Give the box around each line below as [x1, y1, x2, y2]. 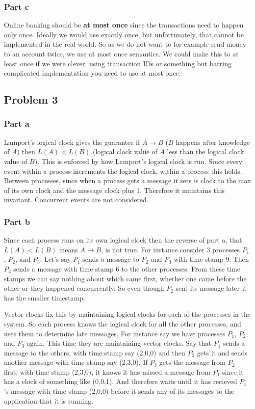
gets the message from [159, 357, 226, 367]
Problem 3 [4, 92, 58, 107]
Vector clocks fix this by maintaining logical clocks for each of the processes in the [4, 309, 251, 319]
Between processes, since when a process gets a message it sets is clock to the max [4, 175, 251, 186]
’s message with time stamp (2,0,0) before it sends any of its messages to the [4, 386, 234, 396]
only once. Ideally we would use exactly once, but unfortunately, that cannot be [4, 29, 244, 39]
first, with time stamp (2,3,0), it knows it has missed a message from [4, 366, 211, 377]
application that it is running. [4, 395, 94, 406]
